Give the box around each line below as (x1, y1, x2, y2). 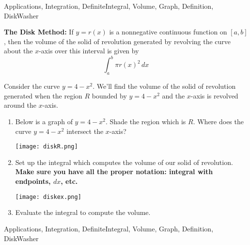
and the (162, 90, 185, 100)
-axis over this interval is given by (39, 46, 139, 56)
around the (4, 100, 36, 110)
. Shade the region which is (105, 116, 186, 127)
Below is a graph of (15, 116, 73, 127)
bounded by (92, 90, 127, 100)
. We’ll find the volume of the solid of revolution (93, 81, 236, 91)
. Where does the (193, 116, 244, 127)
